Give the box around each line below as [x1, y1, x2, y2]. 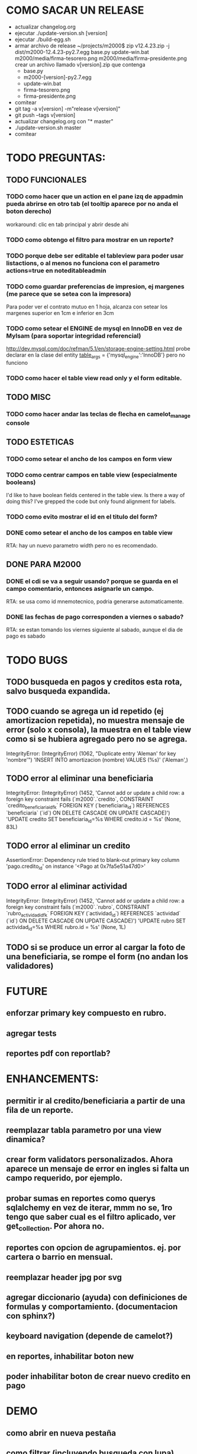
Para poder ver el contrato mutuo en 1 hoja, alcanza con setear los [6, 303, 168, 310]
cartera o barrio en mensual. [6, 1252, 114, 1262]
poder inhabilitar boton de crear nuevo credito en [6, 1372, 191, 1382]
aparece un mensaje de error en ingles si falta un [6, 1164, 189, 1174]
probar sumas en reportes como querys [6, 1193, 156, 1203]
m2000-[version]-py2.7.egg [23, 74, 92, 81]
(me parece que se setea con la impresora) [6, 289, 131, 298]
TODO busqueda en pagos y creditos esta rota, [6, 677, 182, 687]
